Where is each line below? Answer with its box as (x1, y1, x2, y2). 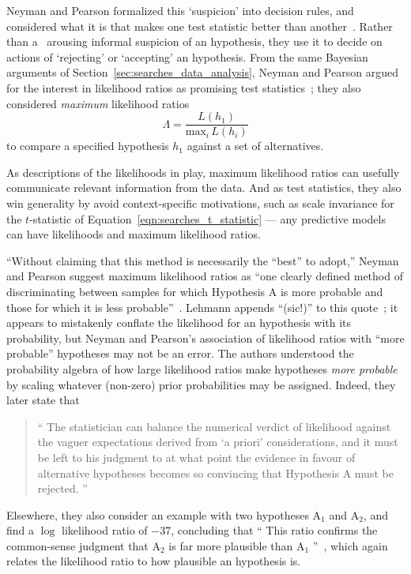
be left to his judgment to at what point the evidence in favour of (37, 448, 356, 465)
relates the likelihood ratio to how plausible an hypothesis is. (6, 553, 301, 569)
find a (6, 522, 35, 538)
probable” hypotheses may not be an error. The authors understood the (6, 345, 354, 362)
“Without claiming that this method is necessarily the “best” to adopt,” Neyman (6, 252, 399, 268)
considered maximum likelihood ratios (6, 95, 190, 111)
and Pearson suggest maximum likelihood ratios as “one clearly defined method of (6, 268, 403, 284)
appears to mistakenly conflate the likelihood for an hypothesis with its (6, 314, 352, 331)
